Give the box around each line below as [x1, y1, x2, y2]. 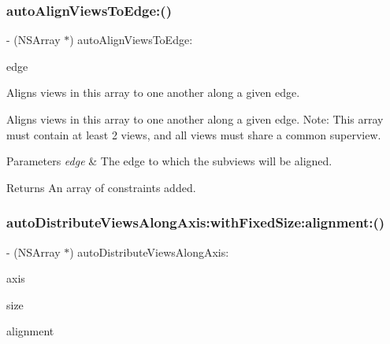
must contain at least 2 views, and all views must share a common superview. [6, 126, 381, 142]
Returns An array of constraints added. [6, 179, 196, 195]
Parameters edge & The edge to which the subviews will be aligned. [6, 153, 332, 169]
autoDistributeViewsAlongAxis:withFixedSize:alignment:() [6, 213, 385, 232]
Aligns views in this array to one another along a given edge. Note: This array [6, 111, 384, 127]
